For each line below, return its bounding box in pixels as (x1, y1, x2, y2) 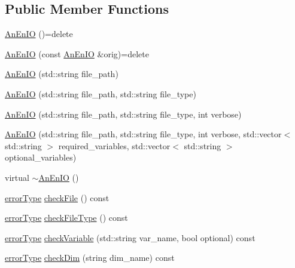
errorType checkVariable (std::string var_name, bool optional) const (5, 231, 256, 244)
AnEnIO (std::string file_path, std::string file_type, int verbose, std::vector (5, 128, 282, 140)
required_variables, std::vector (58, 139, 171, 152)
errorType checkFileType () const (5, 211, 128, 224)
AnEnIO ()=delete (5, 27, 73, 40)
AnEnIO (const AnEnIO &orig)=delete (5, 47, 149, 60)
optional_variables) (5, 151, 77, 164)
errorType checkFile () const (5, 191, 110, 204)
